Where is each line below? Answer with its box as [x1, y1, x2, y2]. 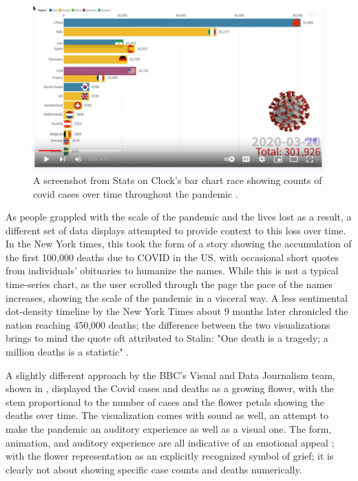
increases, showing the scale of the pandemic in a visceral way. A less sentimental [6, 290, 348, 305]
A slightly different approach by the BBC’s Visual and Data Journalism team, [6, 367, 335, 382]
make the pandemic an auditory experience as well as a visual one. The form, [6, 422, 332, 436]
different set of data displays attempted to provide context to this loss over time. [6, 223, 346, 237]
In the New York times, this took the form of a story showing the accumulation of [6, 236, 352, 251]
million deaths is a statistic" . [6, 345, 129, 359]
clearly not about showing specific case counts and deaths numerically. [6, 462, 302, 476]
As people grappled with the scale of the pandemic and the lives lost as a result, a [6, 209, 352, 224]
